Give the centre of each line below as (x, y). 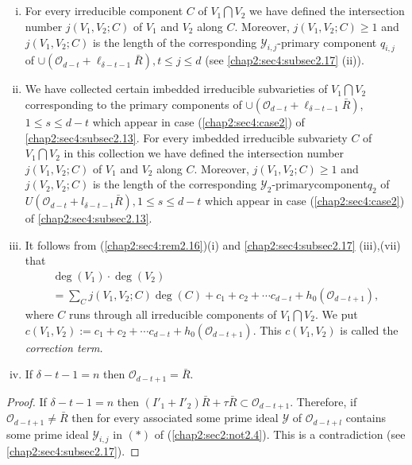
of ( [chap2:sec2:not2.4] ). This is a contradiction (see (280, 434)
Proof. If (27, 401)
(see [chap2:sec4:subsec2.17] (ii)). (285, 60)
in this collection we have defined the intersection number (204, 153)
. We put (336, 314)
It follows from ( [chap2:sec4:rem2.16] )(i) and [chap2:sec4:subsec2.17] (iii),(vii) (213, 244)
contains (366, 418)
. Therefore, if (323, 401)
